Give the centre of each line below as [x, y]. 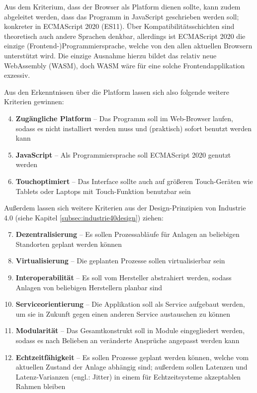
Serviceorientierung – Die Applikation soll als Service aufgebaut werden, [130, 304]
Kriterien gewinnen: [34, 101]
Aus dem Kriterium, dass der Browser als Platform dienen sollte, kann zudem [122, 6]
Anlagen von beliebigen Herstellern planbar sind [89, 287]
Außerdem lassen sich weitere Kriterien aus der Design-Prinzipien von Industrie [125, 208]
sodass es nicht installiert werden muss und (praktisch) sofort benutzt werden [133, 128]
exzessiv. [17, 75]
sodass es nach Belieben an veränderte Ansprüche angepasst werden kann [128, 340]
